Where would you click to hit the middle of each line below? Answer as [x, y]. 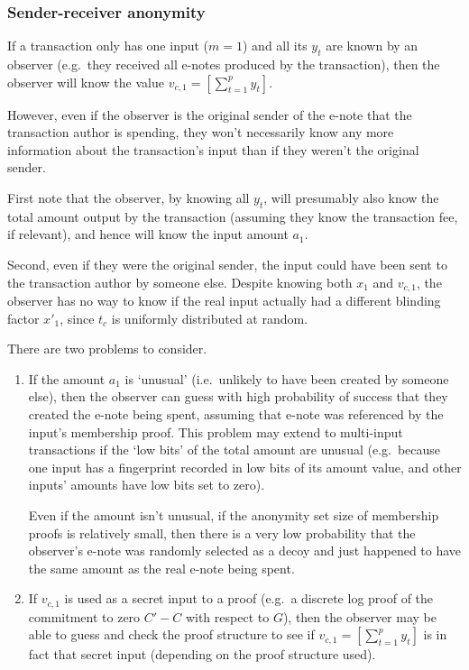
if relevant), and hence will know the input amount [148, 234]
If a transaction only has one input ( [108, 46]
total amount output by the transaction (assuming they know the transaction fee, [233, 216]
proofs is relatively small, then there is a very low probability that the [222, 532]
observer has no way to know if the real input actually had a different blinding [224, 301]
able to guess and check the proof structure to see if [171, 634]
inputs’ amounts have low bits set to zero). [147, 485]
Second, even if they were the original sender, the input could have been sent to [227, 264]
